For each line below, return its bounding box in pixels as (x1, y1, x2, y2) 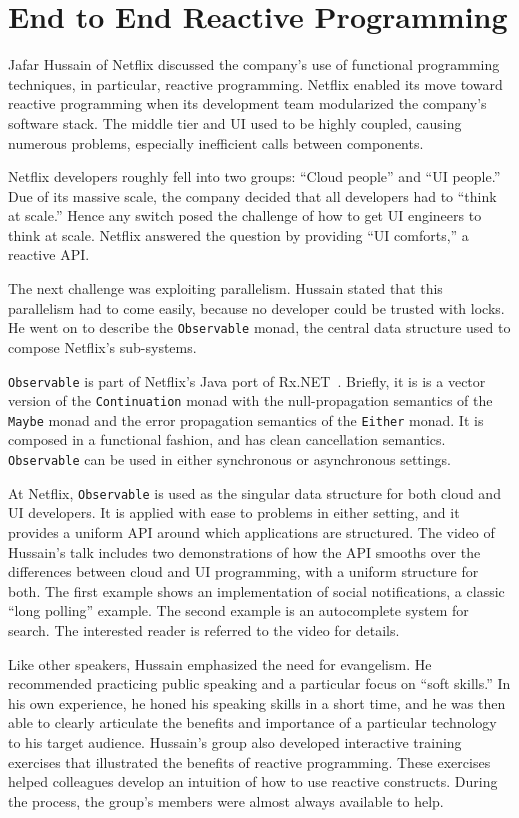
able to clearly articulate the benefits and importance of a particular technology (8, 712, 497, 733)
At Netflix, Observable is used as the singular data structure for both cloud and (8, 482, 501, 503)
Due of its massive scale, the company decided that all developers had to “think (8, 185, 497, 206)
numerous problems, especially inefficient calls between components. (8, 132, 424, 153)
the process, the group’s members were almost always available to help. (8, 790, 444, 811)
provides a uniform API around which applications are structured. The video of (8, 521, 495, 542)
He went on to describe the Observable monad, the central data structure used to (8, 317, 511, 338)
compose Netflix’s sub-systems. (8, 336, 197, 357)
